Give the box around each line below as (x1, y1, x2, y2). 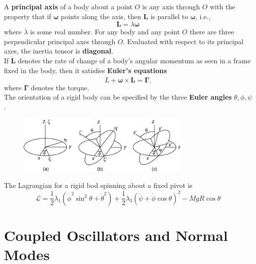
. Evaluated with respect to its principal (123, 36, 244, 46)
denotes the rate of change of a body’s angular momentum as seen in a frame (18, 55, 251, 66)
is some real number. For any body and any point (30, 26, 180, 37)
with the (210, 1, 235, 11)
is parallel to (150, 11, 188, 21)
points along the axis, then (61, 11, 141, 21)
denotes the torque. (31, 82, 89, 92)
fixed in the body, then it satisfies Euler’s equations (4, 65, 167, 75)
